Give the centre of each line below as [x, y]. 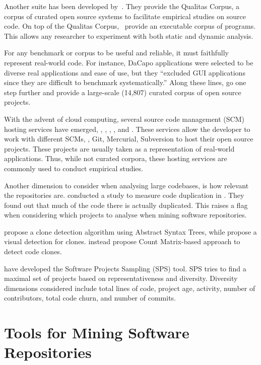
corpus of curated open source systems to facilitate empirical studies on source [125, 16]
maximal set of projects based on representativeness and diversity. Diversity [121, 278]
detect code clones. [33, 251]
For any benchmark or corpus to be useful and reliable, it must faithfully [116, 53]
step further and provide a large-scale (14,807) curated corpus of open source [123, 92]
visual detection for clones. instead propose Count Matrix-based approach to [122, 241]
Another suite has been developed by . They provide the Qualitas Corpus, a [122, 6]
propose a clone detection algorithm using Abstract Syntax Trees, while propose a [130, 231]
